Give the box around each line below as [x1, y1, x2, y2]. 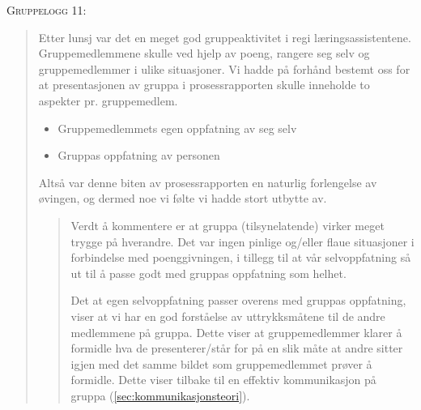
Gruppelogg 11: [6, 2, 87, 18]
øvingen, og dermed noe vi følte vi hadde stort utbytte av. [38, 190, 327, 207]
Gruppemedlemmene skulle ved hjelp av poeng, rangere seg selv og [38, 45, 370, 62]
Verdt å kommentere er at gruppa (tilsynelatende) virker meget [70, 216, 385, 233]
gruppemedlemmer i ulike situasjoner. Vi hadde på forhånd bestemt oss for [38, 60, 410, 77]
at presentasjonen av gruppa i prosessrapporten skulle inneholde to [38, 76, 370, 93]
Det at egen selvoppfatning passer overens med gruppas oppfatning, [70, 292, 406, 309]
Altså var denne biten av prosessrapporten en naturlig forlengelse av [38, 173, 377, 190]
